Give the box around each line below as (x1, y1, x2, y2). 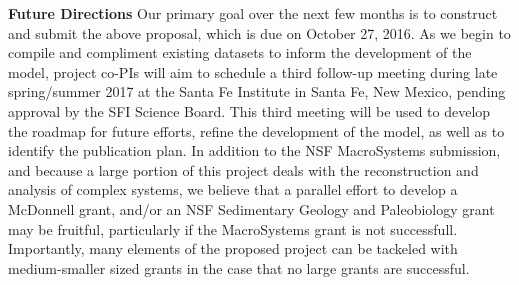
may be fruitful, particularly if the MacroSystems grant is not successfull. (8, 218, 458, 239)
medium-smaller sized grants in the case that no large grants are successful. (8, 257, 470, 278)
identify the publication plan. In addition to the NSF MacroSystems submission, (8, 140, 501, 161)
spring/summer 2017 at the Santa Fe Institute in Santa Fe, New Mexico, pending (8, 81, 506, 102)
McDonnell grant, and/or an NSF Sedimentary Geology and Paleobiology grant (8, 198, 495, 219)
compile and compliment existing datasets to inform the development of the (8, 42, 472, 63)
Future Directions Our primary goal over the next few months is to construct (8, 3, 498, 23)
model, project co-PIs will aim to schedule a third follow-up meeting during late (8, 61, 498, 82)
